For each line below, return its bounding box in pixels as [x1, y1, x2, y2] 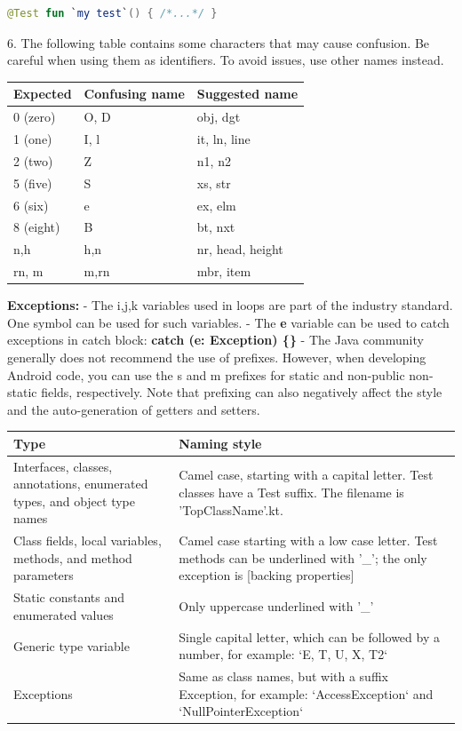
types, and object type [13, 491, 135, 510]
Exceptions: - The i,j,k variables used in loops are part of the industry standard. [7, 296, 453, 314]
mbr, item [196, 262, 251, 281]
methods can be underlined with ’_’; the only [179, 548, 427, 567]
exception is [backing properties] [179, 566, 354, 584]
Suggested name [196, 84, 299, 103]
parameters [13, 566, 74, 584]
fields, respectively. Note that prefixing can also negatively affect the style [41, 383, 442, 401]
